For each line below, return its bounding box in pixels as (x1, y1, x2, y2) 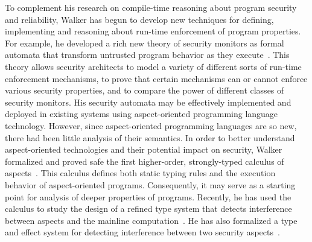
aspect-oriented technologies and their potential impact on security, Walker (5, 143, 282, 156)
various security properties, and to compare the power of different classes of (5, 84, 284, 97)
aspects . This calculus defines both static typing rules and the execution (5, 167, 276, 179)
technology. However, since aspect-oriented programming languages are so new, (5, 119, 297, 132)
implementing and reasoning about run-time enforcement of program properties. (5, 25, 301, 37)
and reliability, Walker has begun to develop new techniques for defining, (5, 13, 274, 25)
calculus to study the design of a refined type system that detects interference (5, 202, 292, 215)
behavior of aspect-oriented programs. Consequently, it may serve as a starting (5, 178, 296, 191)
